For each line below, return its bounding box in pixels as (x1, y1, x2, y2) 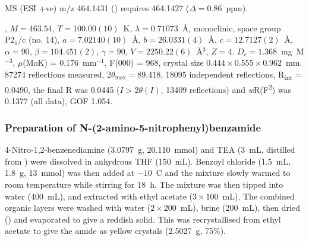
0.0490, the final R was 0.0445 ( (5, 83, 120, 95)
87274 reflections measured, (5, 68, 105, 80)
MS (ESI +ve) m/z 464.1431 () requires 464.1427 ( (5, 2, 190, 14)
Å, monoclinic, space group (182, 21, 281, 34)
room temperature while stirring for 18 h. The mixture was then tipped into (5, 178, 283, 190)
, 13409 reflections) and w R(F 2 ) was (160, 82, 292, 95)
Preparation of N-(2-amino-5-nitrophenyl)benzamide (5, 120, 261, 134)
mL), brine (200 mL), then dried (180, 201, 300, 214)
